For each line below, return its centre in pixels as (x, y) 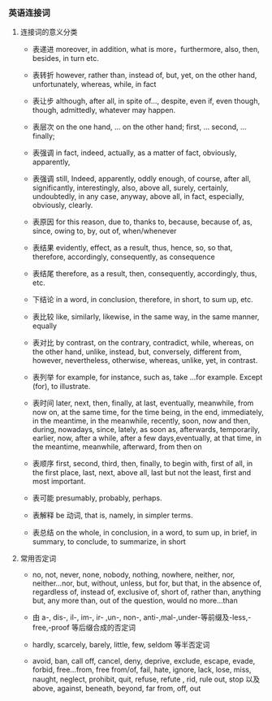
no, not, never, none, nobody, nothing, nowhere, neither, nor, (134, 575)
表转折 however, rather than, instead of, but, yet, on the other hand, (145, 76)
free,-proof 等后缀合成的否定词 (84, 628)
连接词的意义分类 (49, 32)
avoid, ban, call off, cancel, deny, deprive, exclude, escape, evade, (144, 661)
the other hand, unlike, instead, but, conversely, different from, (137, 352)
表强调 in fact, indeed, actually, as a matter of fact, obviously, (134, 153)
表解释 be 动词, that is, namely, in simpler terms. (112, 515)
